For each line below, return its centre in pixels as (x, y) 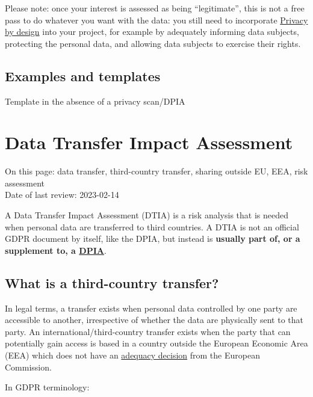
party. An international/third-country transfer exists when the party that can (148, 331)
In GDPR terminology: (47, 387)
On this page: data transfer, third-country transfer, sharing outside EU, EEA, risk (156, 171)
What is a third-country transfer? (112, 282)
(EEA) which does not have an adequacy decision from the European (132, 355)
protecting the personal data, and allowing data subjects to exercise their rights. (153, 43)
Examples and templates (83, 75)
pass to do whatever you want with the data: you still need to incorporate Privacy (156, 20)
